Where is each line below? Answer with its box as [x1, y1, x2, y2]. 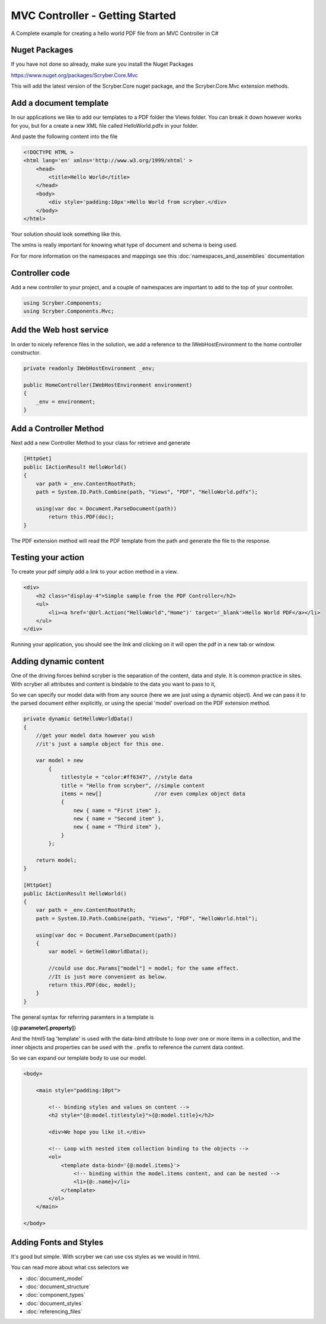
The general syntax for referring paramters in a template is [11, 1013, 154, 1020]
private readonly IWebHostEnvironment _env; [23, 365, 155, 371]
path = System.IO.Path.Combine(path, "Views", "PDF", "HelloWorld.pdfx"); [36, 488, 258, 495]
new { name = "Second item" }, [73, 816, 164, 822]
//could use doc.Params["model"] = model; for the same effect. [48, 965, 239, 972]
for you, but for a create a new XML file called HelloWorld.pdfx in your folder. [11, 122, 199, 129]
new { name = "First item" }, [73, 807, 161, 814]
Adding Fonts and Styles [11, 1237, 104, 1247]
